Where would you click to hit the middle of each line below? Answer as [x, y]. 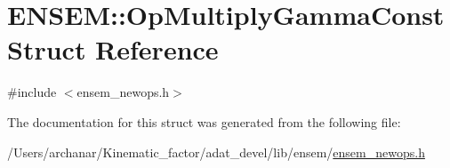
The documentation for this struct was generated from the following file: [204, 121]
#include [32, 92]
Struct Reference [113, 49]
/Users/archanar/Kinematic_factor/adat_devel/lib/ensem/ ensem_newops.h [216, 152]
